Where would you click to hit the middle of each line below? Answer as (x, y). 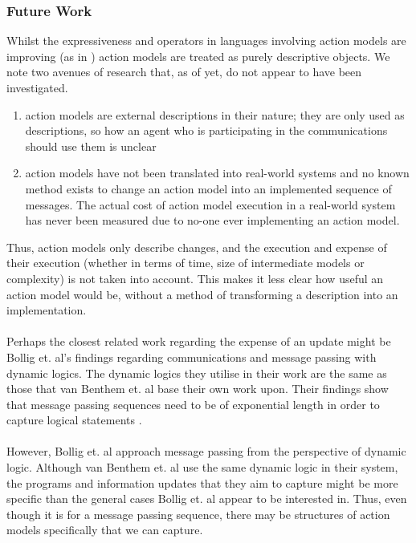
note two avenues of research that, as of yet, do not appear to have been (184, 72)
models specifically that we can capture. (105, 530)
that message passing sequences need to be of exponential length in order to (193, 404)
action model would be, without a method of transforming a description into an (202, 294)
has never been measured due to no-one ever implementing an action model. (212, 220)
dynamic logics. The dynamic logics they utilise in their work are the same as (197, 373)
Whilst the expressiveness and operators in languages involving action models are (206, 41)
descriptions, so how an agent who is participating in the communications (206, 130)
